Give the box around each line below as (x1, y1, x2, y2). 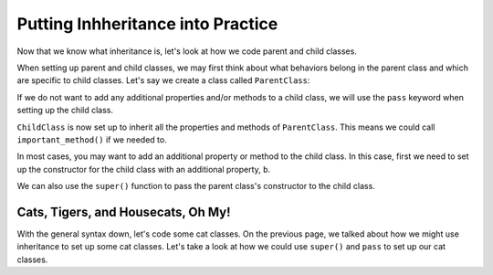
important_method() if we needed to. (16, 133, 168, 145)
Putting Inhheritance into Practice (16, 14, 278, 34)
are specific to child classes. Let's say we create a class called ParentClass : (16, 75, 310, 86)
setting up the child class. (16, 105, 114, 116)
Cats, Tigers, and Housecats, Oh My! (16, 204, 232, 219)
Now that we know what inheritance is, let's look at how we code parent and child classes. (16, 46, 358, 57)
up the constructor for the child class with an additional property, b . (16, 164, 271, 175)
